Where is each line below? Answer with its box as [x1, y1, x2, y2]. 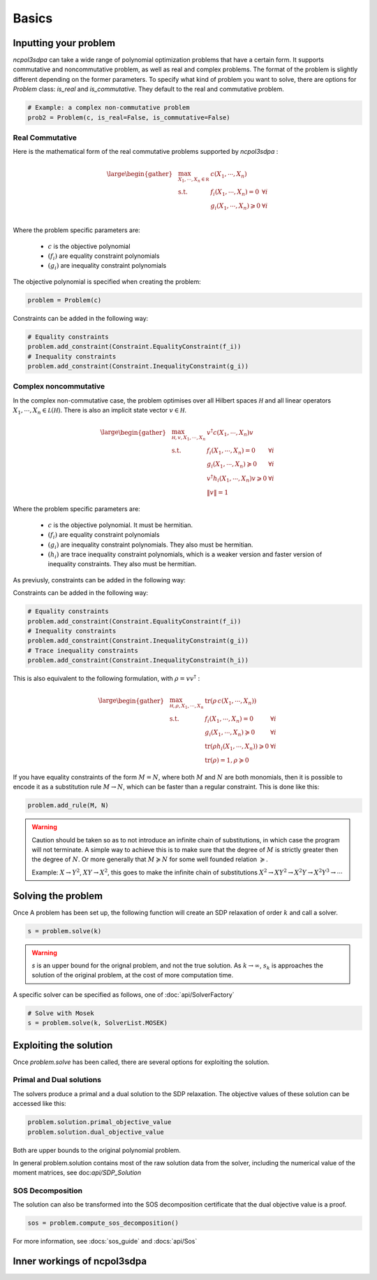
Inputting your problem [13, 37, 115, 49]
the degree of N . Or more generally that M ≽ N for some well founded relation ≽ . [31, 855, 268, 863]
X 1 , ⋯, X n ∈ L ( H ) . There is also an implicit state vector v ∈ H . [13, 406, 186, 416]
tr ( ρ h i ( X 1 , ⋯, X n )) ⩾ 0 [205, 742, 269, 752]
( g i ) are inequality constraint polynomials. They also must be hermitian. [47, 540, 253, 550]
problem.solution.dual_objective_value [27, 1128, 164, 1136]
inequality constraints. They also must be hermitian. [47, 560, 197, 568]
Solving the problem [13, 890, 103, 902]
